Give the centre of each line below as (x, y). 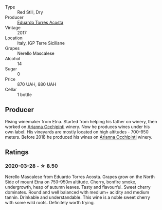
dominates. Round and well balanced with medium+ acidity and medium (77, 192)
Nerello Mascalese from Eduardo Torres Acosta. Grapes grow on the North (80, 177)
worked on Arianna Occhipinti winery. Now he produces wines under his (77, 127)
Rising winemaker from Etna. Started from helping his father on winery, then (81, 121)
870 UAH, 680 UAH (37, 84)
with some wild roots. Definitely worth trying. (50, 202)
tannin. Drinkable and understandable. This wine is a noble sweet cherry (78, 197)
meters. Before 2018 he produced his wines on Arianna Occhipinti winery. (79, 137)
